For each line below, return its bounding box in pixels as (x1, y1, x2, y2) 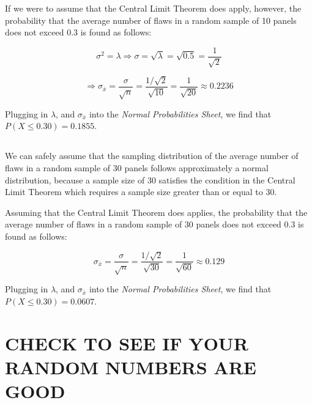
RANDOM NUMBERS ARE (5, 354, 256, 379)
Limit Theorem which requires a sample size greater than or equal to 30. (5, 185, 277, 198)
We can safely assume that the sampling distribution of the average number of (5, 149, 299, 162)
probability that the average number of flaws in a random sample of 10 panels (5, 13, 297, 26)
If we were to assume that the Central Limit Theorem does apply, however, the (5, 2, 302, 14)
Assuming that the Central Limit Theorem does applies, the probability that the (5, 205, 308, 218)
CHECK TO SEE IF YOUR (5, 330, 248, 355)
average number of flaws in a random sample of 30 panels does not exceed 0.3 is (5, 218, 304, 231)
